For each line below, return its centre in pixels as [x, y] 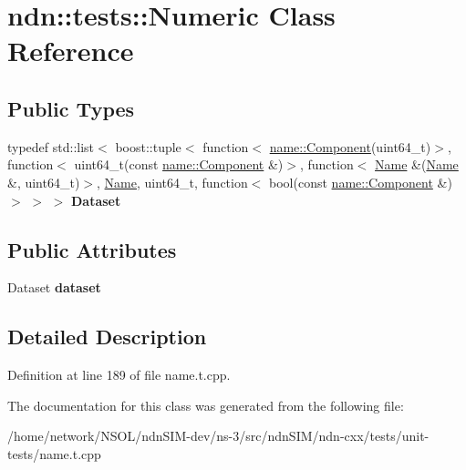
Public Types [71, 108]
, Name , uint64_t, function [172, 182]
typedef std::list [51, 146]
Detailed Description [107, 337]
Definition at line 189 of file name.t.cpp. [119, 375]
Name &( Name [417, 164]
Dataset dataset [54, 287]
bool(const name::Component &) [361, 182]
